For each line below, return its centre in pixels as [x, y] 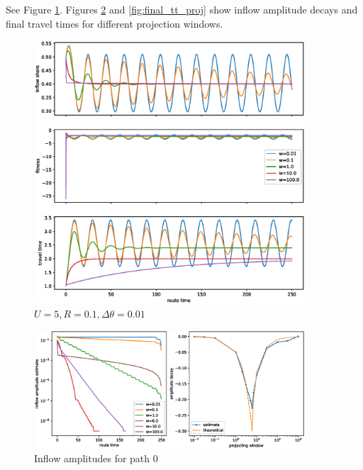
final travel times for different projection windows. [115, 23]
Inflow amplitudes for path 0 [96, 458]
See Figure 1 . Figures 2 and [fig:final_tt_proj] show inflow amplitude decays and [182, 9]
